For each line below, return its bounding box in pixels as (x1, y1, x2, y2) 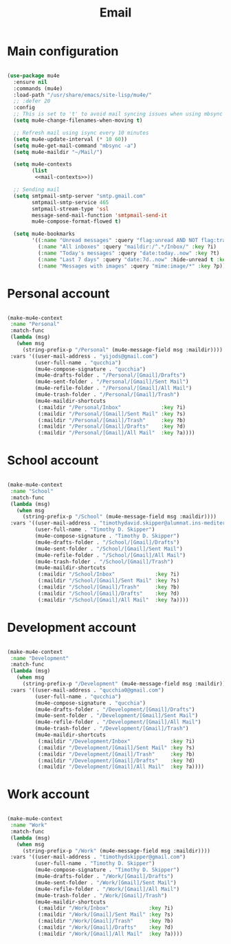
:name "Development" (10, 655, 69, 661)
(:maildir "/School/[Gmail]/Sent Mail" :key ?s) (37, 578, 180, 584)
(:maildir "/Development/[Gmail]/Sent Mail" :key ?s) (37, 744, 195, 751)
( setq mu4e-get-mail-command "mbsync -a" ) (13, 142, 137, 149)
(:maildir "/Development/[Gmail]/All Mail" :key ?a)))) (37, 763, 205, 771)
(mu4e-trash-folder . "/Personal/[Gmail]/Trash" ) (34, 391, 180, 398)
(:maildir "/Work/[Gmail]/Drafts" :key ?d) (37, 924, 174, 931)
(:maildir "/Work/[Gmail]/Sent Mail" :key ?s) (37, 911, 174, 919)
